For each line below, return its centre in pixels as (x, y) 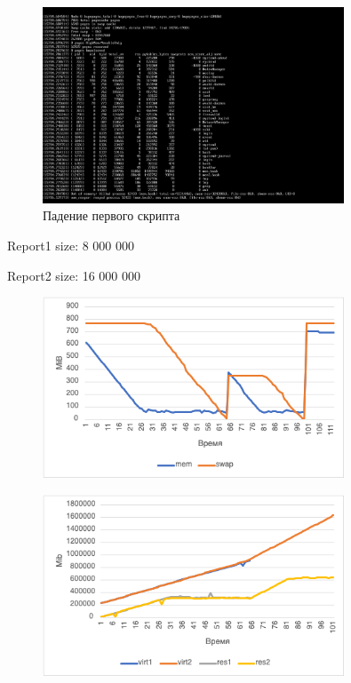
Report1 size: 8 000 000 (71, 245)
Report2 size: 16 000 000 (74, 275)
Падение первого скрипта (112, 215)
